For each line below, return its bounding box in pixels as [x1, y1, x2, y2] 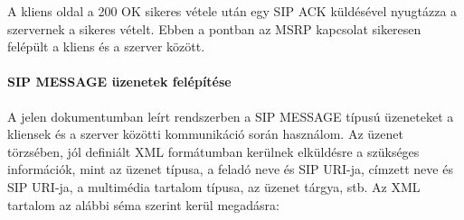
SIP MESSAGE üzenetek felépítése [7, 72, 232, 91]
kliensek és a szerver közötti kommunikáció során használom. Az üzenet [7, 124, 403, 143]
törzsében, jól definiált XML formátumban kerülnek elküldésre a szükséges [7, 142, 420, 160]
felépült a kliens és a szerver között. [7, 37, 205, 56]
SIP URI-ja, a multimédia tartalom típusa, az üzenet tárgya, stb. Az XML [7, 177, 421, 196]
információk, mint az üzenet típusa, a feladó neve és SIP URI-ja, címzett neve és [7, 160, 453, 179]
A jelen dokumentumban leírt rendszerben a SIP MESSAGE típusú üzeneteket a [7, 106, 454, 125]
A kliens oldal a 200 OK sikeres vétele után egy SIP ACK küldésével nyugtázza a [7, 2, 458, 20]
